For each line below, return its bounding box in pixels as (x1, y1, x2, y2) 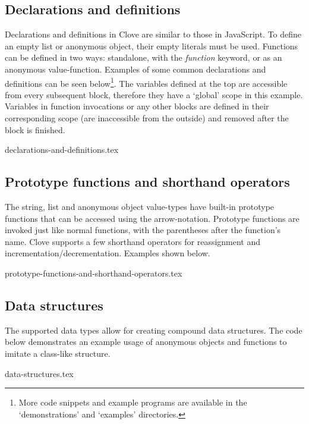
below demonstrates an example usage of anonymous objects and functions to (5, 335, 287, 348)
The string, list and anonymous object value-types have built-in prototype (5, 200, 275, 212)
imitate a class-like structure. (5, 347, 111, 359)
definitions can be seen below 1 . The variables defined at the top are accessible (5, 75, 288, 89)
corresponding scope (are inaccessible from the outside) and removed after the (5, 112, 289, 124)
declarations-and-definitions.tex (5, 143, 119, 156)
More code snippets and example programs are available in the (18, 396, 247, 409)
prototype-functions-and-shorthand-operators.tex (5, 266, 182, 279)
